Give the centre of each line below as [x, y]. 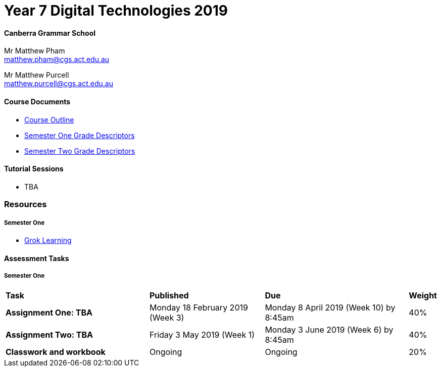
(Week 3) [167, 318]
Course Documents [37, 101]
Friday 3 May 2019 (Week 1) [202, 335]
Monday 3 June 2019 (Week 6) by [329, 330]
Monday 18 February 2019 [199, 308]
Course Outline [49, 119]
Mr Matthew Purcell [37, 75]
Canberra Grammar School [50, 33]
